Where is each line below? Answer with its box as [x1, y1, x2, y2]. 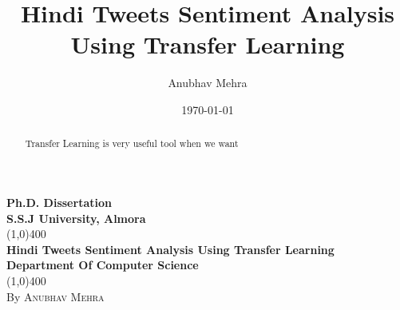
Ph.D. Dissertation [6, 193, 112, 210]
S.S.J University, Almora [6, 209, 146, 226]
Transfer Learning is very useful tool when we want [25, 137, 239, 150]
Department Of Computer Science [6, 256, 199, 273]
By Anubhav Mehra [6, 288, 105, 304]
